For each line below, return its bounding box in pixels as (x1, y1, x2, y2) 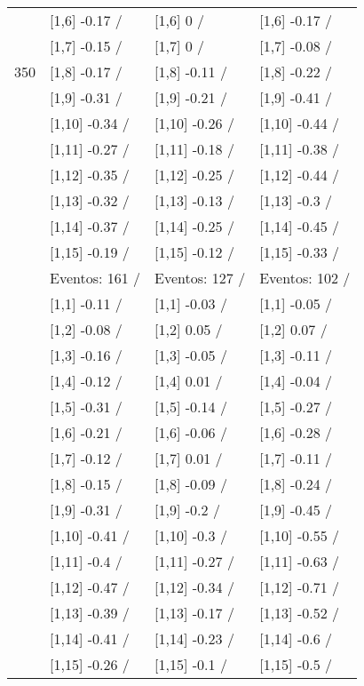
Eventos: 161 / (50, 267, 141, 288)
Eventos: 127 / (154, 267, 246, 288)
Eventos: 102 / (259, 267, 351, 288)
